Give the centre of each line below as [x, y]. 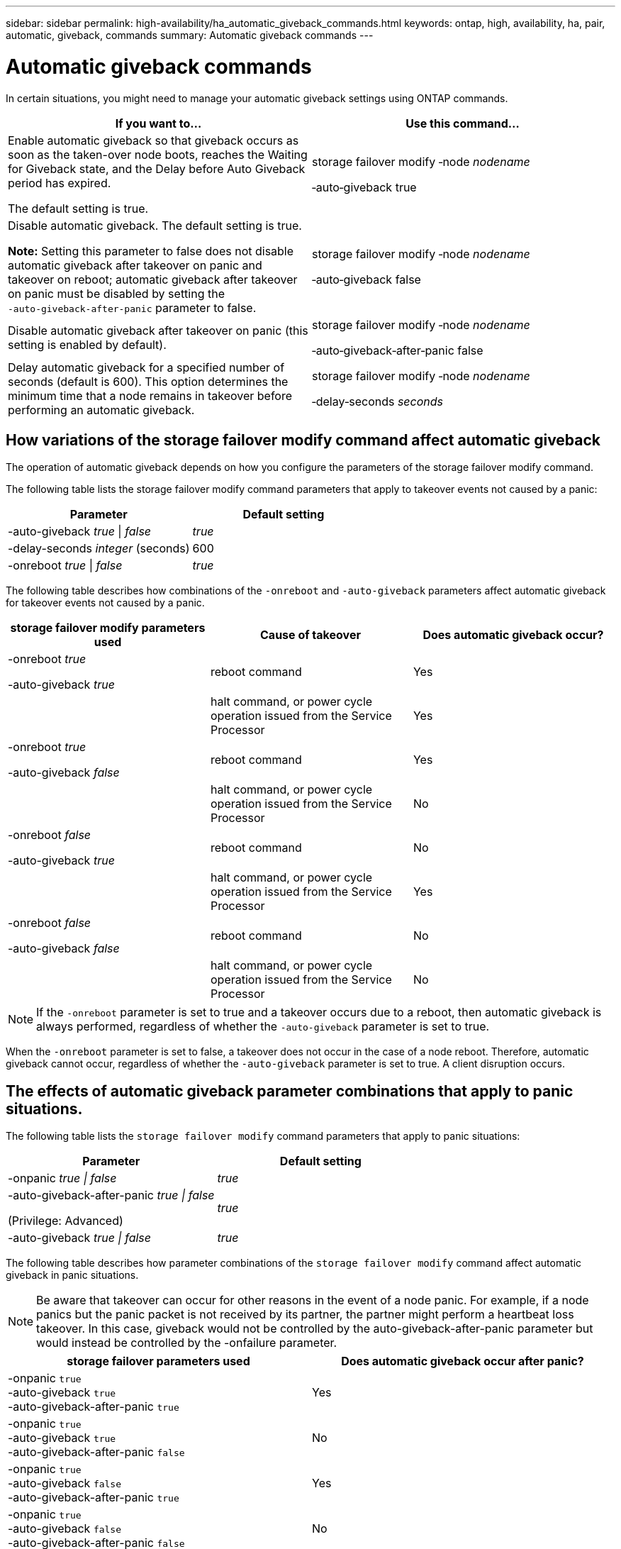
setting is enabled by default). [87, 344]
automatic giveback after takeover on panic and [135, 265]
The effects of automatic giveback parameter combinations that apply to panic [290, 1091]
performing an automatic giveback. [101, 410]
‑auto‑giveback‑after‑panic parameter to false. [132, 307]
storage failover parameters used [158, 1361]
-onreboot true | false [65, 566]
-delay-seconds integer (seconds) [99, 549]
